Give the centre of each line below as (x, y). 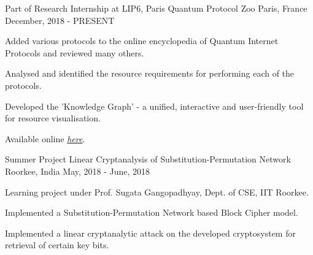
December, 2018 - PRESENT (60, 20)
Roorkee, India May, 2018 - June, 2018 (78, 171)
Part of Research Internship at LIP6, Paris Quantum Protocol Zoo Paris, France (156, 8)
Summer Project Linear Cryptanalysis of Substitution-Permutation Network (148, 159)
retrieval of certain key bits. (57, 245)
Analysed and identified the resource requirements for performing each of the (150, 73)
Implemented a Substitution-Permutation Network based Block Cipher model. (152, 212)
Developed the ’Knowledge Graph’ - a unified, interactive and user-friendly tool (154, 106)
